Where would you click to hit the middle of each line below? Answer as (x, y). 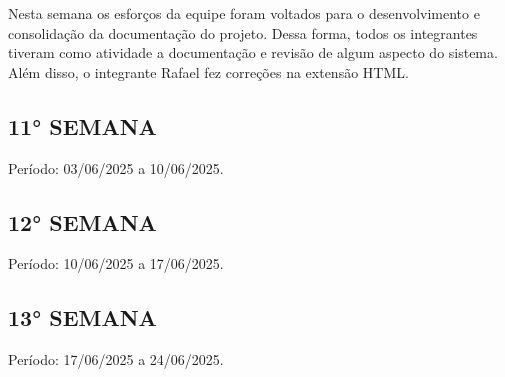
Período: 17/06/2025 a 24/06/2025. (116, 359)
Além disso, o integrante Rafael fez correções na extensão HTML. (208, 71)
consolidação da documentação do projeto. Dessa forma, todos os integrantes (243, 32)
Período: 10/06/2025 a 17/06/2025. (116, 263)
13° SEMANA (82, 317)
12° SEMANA (82, 221)
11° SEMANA (82, 125)
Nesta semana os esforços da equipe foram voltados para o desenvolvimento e (244, 13)
